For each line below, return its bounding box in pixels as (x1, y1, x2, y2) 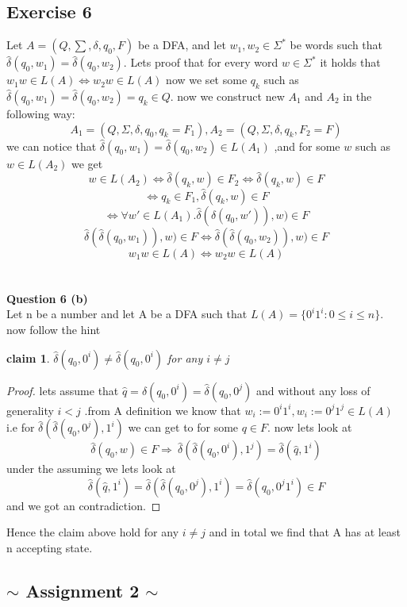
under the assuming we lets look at (6, 460, 176, 477)
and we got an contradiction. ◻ (6, 497, 161, 513)
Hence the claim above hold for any (6, 524, 179, 540)
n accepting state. (6, 539, 93, 555)
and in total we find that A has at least (209, 524, 401, 540)
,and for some (274, 137, 340, 154)
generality (6, 401, 54, 418)
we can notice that (6, 137, 97, 154)
